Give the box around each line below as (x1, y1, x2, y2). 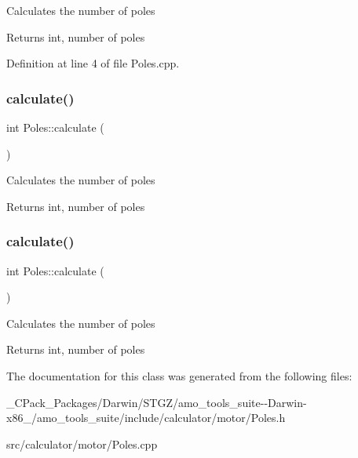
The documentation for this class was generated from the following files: (6, 367, 353, 383)
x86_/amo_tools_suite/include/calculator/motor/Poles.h (6, 409, 286, 426)
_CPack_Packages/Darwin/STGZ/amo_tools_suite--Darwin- (6, 394, 307, 410)
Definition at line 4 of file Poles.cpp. (6, 55, 180, 71)
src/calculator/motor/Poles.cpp (6, 435, 158, 452)
